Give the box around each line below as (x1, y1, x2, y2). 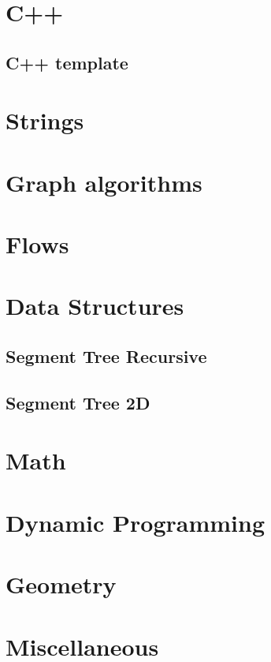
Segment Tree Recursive (6, 344, 207, 368)
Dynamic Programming (6, 506, 265, 538)
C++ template (6, 50, 128, 74)
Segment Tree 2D (6, 390, 150, 414)
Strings (6, 104, 84, 137)
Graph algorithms (6, 166, 202, 198)
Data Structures (6, 290, 184, 322)
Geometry (6, 568, 117, 600)
